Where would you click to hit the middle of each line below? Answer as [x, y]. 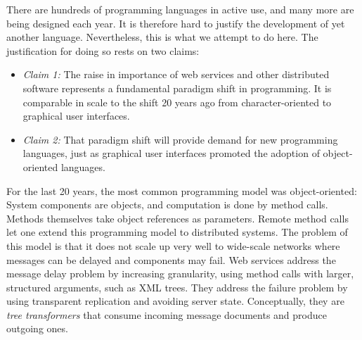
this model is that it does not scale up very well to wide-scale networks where [173, 245]
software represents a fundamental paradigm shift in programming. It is [177, 88]
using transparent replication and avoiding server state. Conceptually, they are [175, 301]
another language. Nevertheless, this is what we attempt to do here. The [162, 37]
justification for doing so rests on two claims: [103, 50]
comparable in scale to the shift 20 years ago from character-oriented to [177, 102]
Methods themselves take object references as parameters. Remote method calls [177, 218]
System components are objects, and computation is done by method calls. [167, 204]
